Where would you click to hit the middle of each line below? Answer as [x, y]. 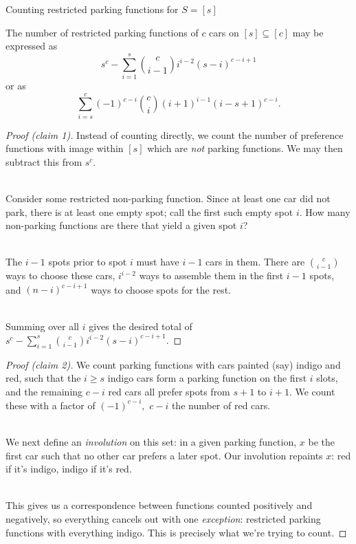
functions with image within [65, 148]
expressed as [32, 46]
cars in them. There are [255, 262]
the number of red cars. [221, 405]
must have [158, 262]
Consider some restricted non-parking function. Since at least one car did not [168, 198]
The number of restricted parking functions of [102, 32]
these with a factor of [51, 405]
